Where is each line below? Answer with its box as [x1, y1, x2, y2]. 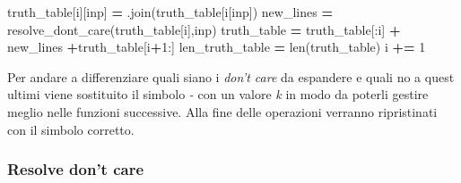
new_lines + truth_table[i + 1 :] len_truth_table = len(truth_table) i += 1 [7, 37, 426, 56]
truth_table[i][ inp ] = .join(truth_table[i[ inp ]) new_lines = [7, 3, 333, 21]
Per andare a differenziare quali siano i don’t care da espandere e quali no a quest [7, 67, 455, 86]
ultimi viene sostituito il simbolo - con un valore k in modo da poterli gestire [7, 85, 429, 104]
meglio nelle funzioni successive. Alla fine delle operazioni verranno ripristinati [7, 102, 438, 121]
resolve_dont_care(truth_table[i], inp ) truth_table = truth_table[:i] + [7, 20, 401, 38]
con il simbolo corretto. [7, 120, 135, 138]
